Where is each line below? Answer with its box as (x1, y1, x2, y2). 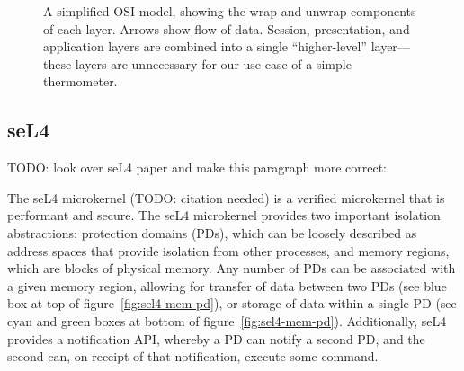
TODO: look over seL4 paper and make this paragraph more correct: (7, 158, 387, 177)
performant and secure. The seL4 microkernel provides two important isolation (7, 206, 441, 225)
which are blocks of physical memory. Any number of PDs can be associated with (7, 259, 456, 278)
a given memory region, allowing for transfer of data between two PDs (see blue (7, 276, 447, 295)
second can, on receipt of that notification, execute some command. (7, 347, 379, 366)
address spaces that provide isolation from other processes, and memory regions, (7, 241, 450, 260)
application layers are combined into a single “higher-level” (43, 37, 367, 56)
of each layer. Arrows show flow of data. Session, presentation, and (43, 19, 410, 38)
